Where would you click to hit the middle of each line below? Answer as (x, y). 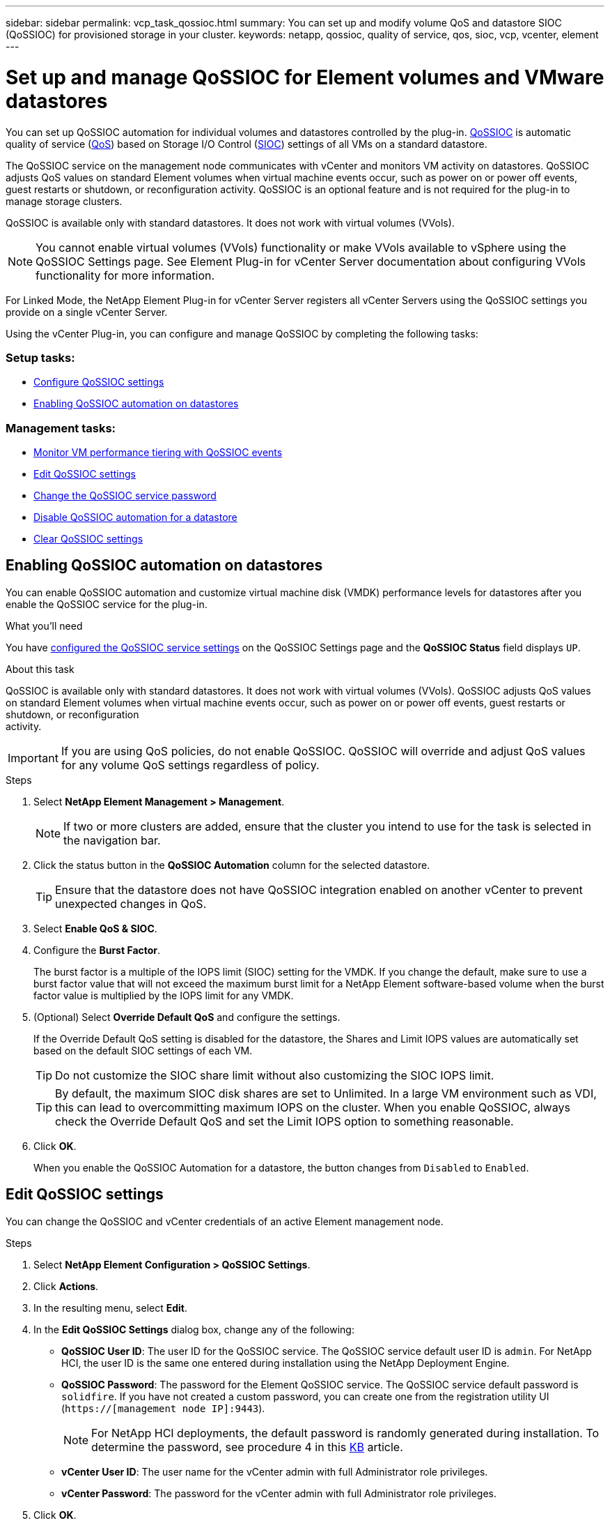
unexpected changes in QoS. (131, 903)
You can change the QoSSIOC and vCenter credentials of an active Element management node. (225, 1221)
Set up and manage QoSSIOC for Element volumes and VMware (305, 77)
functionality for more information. (125, 275)
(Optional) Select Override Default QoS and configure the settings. (187, 1017)
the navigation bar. (112, 840)
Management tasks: (61, 428)
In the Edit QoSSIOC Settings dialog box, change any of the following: (194, 1329)
